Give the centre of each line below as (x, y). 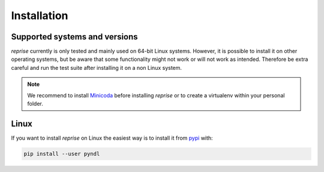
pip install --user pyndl (62, 153)
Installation (40, 16)
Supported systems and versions (74, 37)
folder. (35, 104)
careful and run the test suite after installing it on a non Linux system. (97, 67)
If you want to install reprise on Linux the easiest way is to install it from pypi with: (112, 138)
